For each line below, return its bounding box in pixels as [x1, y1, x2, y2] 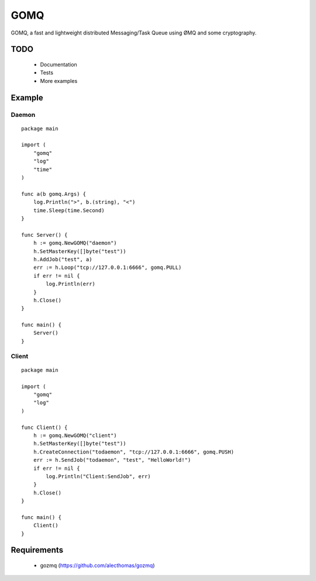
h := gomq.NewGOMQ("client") [33, 432, 117, 438]
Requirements [11, 545, 64, 555]
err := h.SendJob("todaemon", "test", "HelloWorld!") [33, 456, 191, 464]
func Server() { [21, 231, 68, 238]
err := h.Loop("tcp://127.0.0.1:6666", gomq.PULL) [33, 264, 182, 271]
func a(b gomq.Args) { [21, 191, 87, 197]
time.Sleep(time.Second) [33, 207, 105, 213]
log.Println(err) [46, 281, 96, 288]
